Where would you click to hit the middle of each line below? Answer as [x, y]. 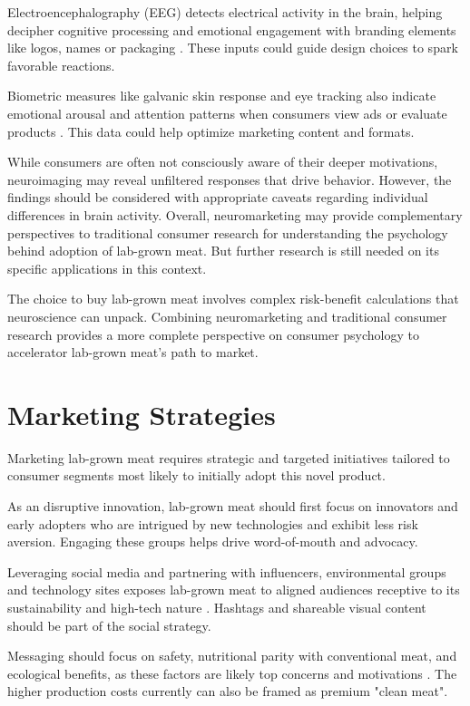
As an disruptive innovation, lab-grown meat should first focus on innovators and [233, 506]
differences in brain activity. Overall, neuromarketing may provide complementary [235, 214]
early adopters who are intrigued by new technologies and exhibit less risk [213, 523]
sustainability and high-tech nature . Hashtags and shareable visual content [217, 607]
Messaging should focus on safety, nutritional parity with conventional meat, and [232, 656]
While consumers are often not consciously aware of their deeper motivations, [223, 162]
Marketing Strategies [142, 414]
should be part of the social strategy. [109, 625]
